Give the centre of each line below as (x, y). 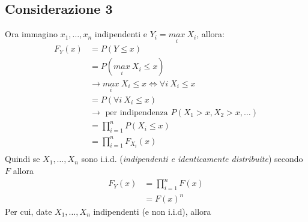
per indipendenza (137, 112)
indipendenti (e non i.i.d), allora (152, 211)
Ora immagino (31, 34)
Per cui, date (29, 211)
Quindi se (23, 159)
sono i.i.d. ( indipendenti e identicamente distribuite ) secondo (192, 159)
